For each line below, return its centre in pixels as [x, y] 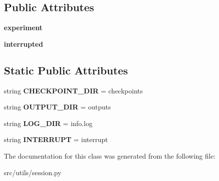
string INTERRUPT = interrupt [56, 139]
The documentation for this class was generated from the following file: [110, 155]
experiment [23, 27]
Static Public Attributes [66, 70]
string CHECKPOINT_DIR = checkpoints [73, 90]
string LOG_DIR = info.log [48, 123]
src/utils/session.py [33, 172]
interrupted [24, 44]
